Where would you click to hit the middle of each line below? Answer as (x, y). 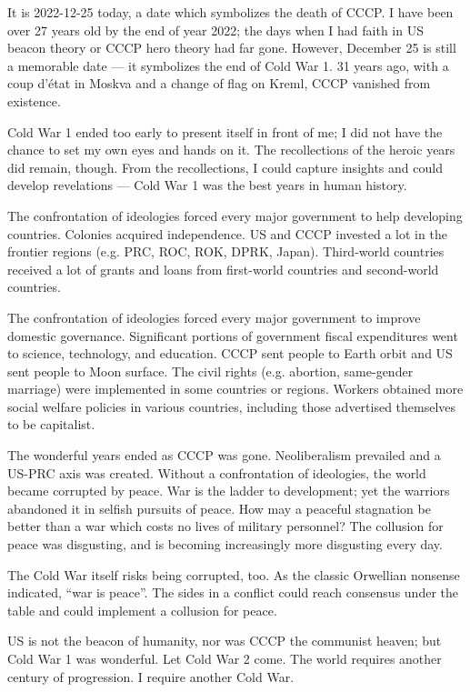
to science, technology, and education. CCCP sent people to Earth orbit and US (230, 353)
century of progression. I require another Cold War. (151, 676)
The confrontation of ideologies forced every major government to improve (214, 317)
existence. (34, 100)
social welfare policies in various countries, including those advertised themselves (232, 406)
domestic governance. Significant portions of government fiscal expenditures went (233, 335)
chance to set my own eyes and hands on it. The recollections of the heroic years (231, 150)
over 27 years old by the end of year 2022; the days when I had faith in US (215, 30)
